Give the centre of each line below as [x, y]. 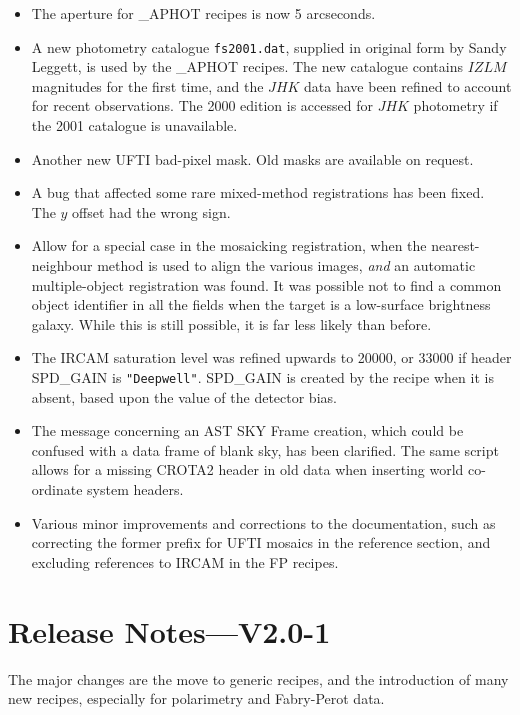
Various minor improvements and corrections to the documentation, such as [263, 522]
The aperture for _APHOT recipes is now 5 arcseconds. [203, 13]
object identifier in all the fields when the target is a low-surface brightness [261, 304]
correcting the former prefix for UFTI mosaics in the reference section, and [261, 542]
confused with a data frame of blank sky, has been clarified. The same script [265, 449]
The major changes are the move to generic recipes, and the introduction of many [258, 678]
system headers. [135, 489]
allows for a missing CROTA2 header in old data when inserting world [247, 469]
